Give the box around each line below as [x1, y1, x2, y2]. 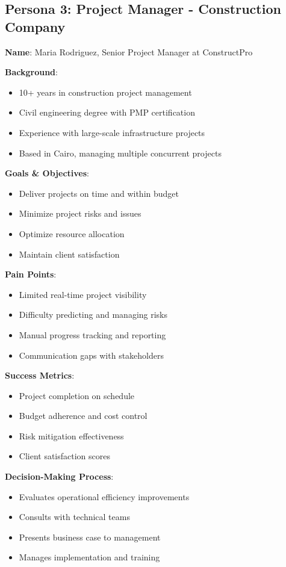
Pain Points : [5, 268, 57, 280]
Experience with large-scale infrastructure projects [19, 126, 205, 138]
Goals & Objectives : [5, 167, 89, 179]
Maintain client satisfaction [19, 247, 120, 260]
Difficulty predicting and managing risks [19, 308, 168, 321]
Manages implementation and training [19, 551, 160, 563]
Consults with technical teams [19, 510, 130, 523]
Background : [5, 66, 58, 78]
